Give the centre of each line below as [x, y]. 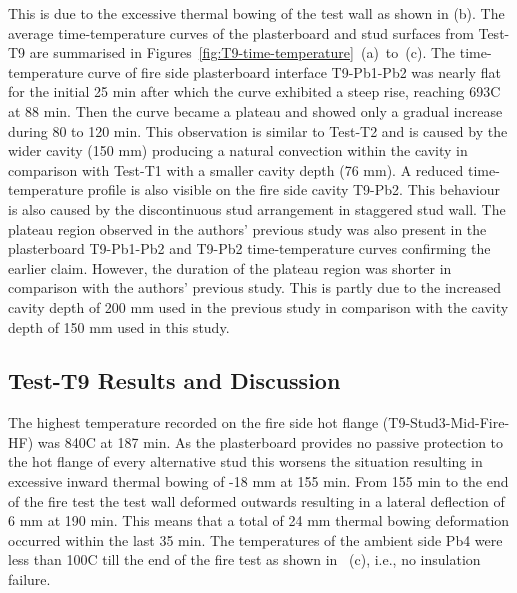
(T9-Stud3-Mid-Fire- [446, 422]
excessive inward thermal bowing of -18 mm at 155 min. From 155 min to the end [258, 481]
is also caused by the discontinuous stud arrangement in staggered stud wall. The [257, 208]
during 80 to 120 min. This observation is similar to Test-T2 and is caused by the [258, 130]
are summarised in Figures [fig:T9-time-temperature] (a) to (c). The [242, 52]
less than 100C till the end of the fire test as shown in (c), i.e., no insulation [244, 559]
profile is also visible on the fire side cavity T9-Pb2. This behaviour [293, 189]
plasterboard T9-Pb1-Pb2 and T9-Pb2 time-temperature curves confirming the [249, 248]
